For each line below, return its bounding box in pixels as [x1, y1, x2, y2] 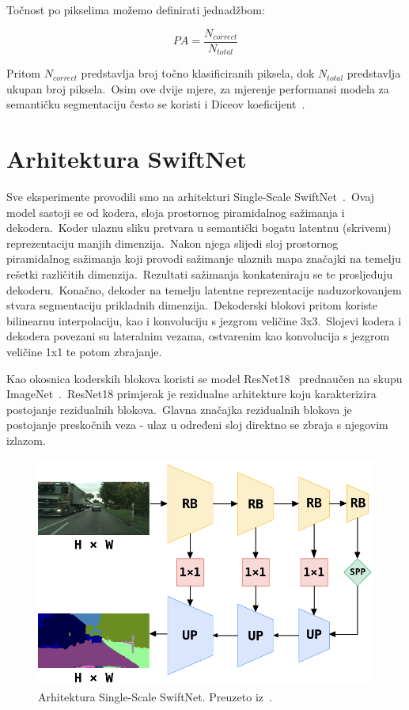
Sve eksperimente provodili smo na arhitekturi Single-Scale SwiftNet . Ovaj [6, 188, 375, 205]
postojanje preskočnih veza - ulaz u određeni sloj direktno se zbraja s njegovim [6, 416, 388, 433]
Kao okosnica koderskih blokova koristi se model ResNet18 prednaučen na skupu [6, 370, 403, 386]
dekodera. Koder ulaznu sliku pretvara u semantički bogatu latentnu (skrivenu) [6, 219, 392, 236]
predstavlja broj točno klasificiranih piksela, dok [81, 65, 315, 82]
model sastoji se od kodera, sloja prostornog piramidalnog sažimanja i [6, 203, 345, 220]
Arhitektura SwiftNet [6, 142, 247, 175]
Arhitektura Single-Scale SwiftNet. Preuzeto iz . [38, 689, 272, 705]
